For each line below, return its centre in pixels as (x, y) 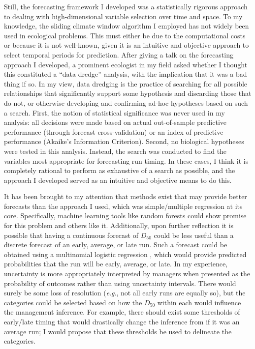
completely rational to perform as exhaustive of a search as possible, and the (120, 170)
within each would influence (199, 302)
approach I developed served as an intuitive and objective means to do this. (118, 180)
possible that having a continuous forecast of (71, 235)
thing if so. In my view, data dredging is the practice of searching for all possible (126, 83)
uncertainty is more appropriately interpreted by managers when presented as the (127, 274)
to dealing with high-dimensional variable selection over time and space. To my (123, 16)
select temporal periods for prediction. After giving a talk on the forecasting (119, 54)
